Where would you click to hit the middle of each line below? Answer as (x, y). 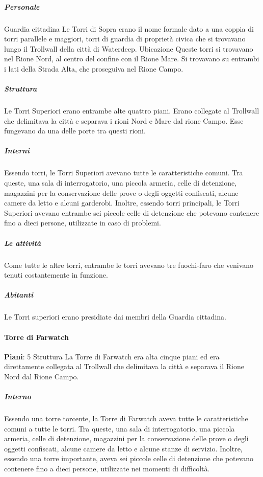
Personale (22, 6)
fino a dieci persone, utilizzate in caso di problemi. (83, 223)
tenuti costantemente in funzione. (56, 275)
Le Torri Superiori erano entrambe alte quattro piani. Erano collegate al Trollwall (132, 111)
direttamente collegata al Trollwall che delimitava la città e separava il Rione (124, 366)
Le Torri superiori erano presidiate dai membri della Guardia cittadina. (115, 317)
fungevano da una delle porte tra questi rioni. (75, 131)
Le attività (23, 243)
